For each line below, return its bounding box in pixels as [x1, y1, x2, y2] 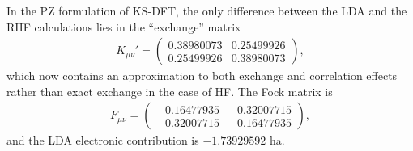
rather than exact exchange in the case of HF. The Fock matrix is [6, 82, 333, 99]
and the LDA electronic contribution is [6, 132, 199, 149]
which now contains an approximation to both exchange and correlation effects [6, 67, 398, 84]
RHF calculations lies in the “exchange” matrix [6, 18, 241, 35]
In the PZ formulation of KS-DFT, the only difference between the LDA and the [6, 2, 407, 19]
